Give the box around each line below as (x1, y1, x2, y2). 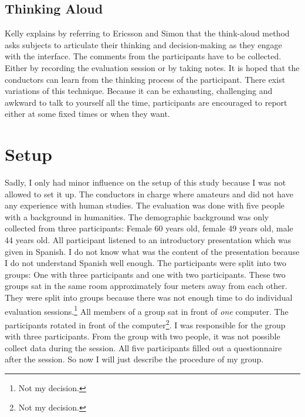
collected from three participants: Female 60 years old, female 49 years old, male (5, 222, 293, 234)
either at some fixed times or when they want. (5, 107, 170, 120)
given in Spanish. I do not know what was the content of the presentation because (5, 245, 300, 257)
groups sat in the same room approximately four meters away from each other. (5, 280, 287, 292)
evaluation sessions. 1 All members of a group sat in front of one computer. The (5, 303, 289, 317)
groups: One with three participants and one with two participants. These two (5, 268, 286, 280)
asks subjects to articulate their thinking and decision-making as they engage (5, 38, 282, 51)
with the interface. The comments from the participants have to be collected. (5, 50, 282, 62)
